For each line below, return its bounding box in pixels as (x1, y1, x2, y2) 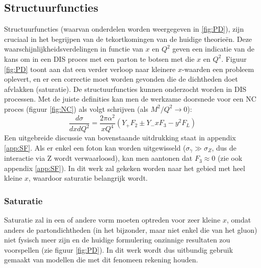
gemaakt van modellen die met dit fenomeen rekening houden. (4, 254, 198, 265)
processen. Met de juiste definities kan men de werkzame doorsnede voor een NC (4, 93, 256, 104)
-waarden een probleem (181, 63, 254, 74)
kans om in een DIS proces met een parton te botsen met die (4, 53, 195, 64)
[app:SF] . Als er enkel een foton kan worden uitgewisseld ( (4, 142, 186, 153)
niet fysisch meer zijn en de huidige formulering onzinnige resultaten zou (4, 234, 230, 245)
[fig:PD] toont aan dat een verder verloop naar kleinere (4, 63, 176, 74)
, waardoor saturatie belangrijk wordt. (29, 173, 148, 183)
